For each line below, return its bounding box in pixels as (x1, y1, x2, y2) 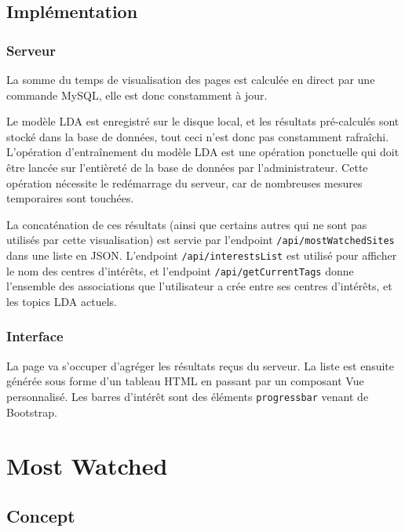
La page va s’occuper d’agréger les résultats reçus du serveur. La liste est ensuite (6, 357, 395, 373)
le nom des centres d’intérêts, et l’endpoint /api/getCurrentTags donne (6, 262, 354, 279)
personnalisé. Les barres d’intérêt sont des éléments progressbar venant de (6, 388, 369, 404)
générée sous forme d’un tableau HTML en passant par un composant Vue (6, 373, 364, 389)
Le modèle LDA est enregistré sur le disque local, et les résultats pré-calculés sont (6, 113, 400, 129)
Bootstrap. (6, 403, 57, 420)
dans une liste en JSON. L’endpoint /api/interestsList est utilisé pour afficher (6, 247, 397, 263)
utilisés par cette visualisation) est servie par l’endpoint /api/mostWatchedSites (6, 231, 395, 248)
